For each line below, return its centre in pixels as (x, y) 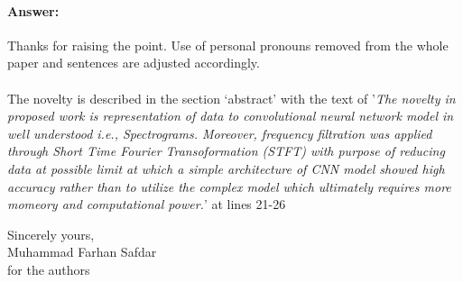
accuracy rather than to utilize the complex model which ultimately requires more (229, 186)
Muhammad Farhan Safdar (82, 252)
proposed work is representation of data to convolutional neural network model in (231, 116)
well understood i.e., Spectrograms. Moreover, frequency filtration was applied (220, 133)
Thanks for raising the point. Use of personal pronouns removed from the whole (228, 45)
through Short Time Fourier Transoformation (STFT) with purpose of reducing (226, 151)
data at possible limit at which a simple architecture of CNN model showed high (226, 168)
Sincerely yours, (51, 234)
